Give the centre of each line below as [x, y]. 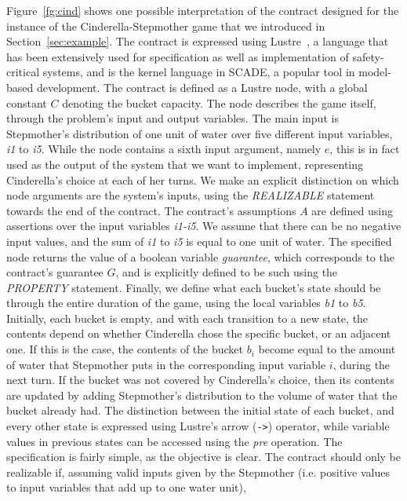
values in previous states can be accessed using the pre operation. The [174, 441]
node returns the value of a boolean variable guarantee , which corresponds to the [200, 256]
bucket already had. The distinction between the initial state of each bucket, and [200, 410]
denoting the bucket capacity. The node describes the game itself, [219, 102]
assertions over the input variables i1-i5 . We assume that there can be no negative [204, 226]
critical [23, 72]
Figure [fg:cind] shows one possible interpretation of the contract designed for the [203, 10]
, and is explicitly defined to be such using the [227, 272]
